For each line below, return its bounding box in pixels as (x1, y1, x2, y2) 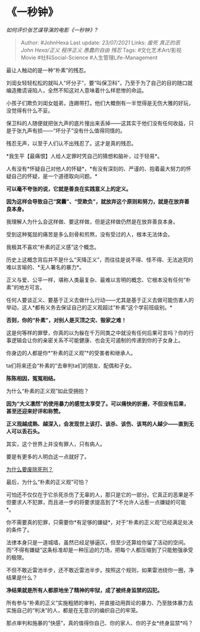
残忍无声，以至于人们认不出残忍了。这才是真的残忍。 (6, 140, 137, 147)
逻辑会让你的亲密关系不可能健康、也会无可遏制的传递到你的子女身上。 (11, 337, 183, 344)
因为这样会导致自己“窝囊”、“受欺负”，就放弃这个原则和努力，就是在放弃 (6, 198, 185, 205)
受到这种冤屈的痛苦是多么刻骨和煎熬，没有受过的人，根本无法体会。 (6, 230, 173, 238)
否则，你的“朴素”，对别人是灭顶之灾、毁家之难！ (6, 316, 127, 323)
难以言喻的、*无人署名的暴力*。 (6, 263, 85, 270)
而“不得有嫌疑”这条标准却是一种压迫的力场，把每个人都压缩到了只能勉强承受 (6, 546, 193, 553)
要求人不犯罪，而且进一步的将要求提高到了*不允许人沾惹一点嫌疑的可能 (11, 498, 186, 505)
